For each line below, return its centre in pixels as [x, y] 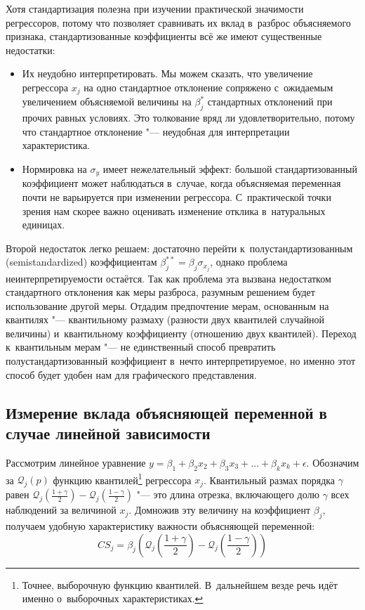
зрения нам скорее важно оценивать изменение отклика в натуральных [174, 210]
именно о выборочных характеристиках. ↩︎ [113, 598]
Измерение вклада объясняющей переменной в [166, 412]
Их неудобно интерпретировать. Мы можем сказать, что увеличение [167, 73]
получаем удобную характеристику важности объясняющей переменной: [160, 525]
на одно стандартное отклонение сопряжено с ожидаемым [208, 87]
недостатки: [31, 50]
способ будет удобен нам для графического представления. [131, 374]
